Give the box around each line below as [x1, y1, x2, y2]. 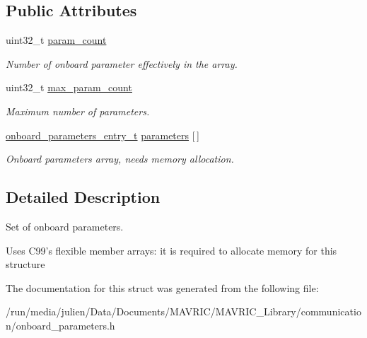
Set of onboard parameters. [6, 218, 124, 233]
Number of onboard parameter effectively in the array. [6, 56, 238, 71]
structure [6, 257, 45, 272]
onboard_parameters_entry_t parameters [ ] [6, 127, 199, 142]
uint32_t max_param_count [6, 80, 132, 95]
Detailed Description [6, 186, 161, 208]
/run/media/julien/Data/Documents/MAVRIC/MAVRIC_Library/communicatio [6, 304, 361, 319]
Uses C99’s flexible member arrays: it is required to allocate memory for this [6, 243, 337, 257]
